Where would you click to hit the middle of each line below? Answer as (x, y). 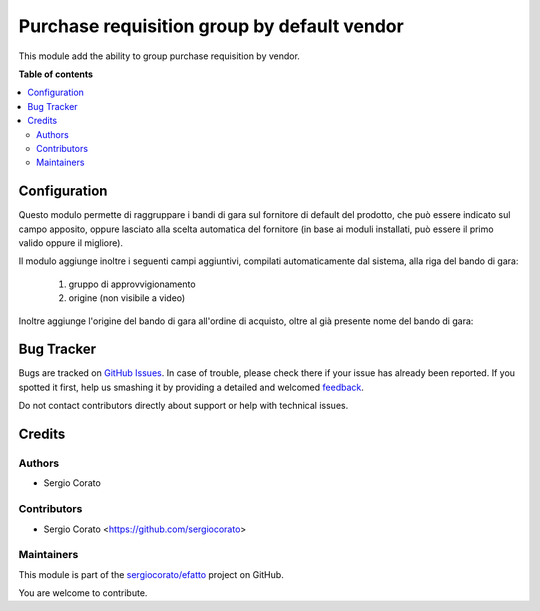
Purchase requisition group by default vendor (211, 26)
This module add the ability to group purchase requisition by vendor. (159, 56)
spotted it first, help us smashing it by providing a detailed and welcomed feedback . (191, 387)
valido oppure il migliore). (71, 242)
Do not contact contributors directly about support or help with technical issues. (183, 406)
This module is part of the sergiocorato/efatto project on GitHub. (151, 574)
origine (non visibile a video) (127, 298)
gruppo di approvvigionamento (132, 284)
